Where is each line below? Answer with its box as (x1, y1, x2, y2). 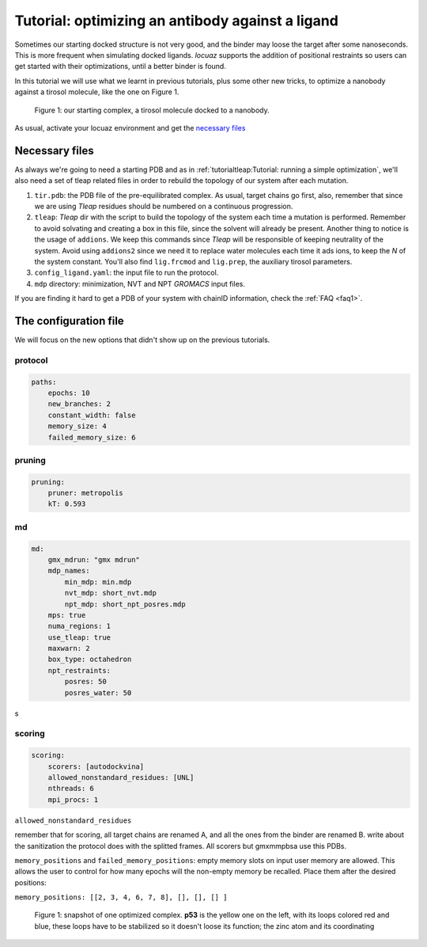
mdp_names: (47, 566, 90, 576)
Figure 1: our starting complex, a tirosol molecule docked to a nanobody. (34, 105, 270, 115)
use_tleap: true (47, 633, 111, 641)
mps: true (47, 610, 86, 619)
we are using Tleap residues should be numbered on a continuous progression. (34, 201, 293, 211)
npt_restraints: (47, 666, 111, 675)
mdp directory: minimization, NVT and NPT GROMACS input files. (34, 279, 245, 288)
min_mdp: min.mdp (64, 577, 132, 586)
